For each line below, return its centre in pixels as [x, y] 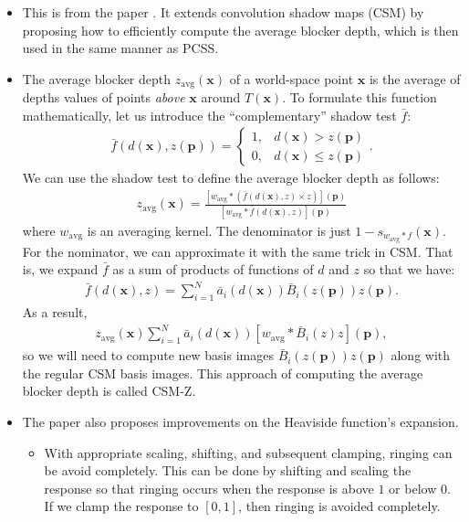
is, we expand [60, 269]
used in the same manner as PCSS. [120, 48]
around [221, 97]
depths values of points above [104, 97]
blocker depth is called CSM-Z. [109, 391]
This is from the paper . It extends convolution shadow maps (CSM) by [223, 12]
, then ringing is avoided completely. [339, 506]
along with [421, 355]
